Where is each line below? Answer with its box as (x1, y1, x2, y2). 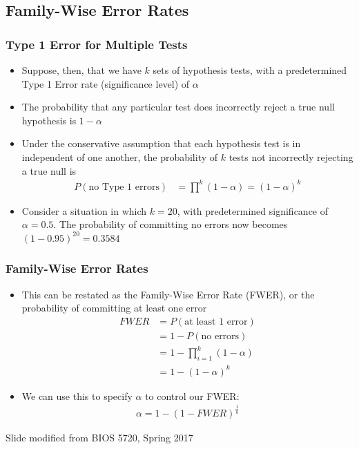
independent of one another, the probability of (21, 149, 218, 164)
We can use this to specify (21, 388, 133, 403)
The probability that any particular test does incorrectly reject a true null (21, 99, 335, 114)
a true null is (21, 163, 77, 178)
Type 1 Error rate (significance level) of (21, 76, 190, 90)
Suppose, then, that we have (21, 63, 142, 77)
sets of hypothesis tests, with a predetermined (153, 63, 347, 77)
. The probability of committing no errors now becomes (53, 217, 288, 231)
